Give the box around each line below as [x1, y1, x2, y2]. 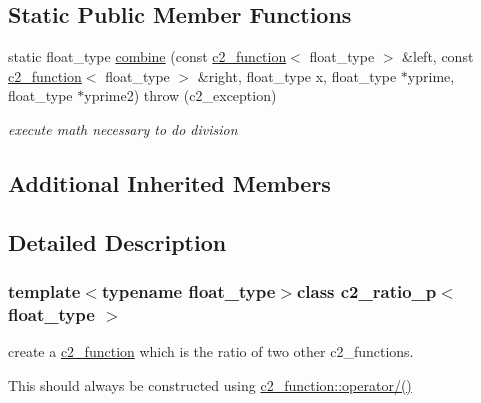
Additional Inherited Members [8, 167, 331, 198]
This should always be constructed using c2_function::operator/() [8, 374, 412, 395]
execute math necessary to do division [8, 118, 238, 139]
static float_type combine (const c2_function [8, 46, 287, 67]
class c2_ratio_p [296, 279, 437, 304]
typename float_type [101, 279, 276, 304]
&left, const [402, 46, 474, 67]
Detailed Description [8, 226, 227, 257]
